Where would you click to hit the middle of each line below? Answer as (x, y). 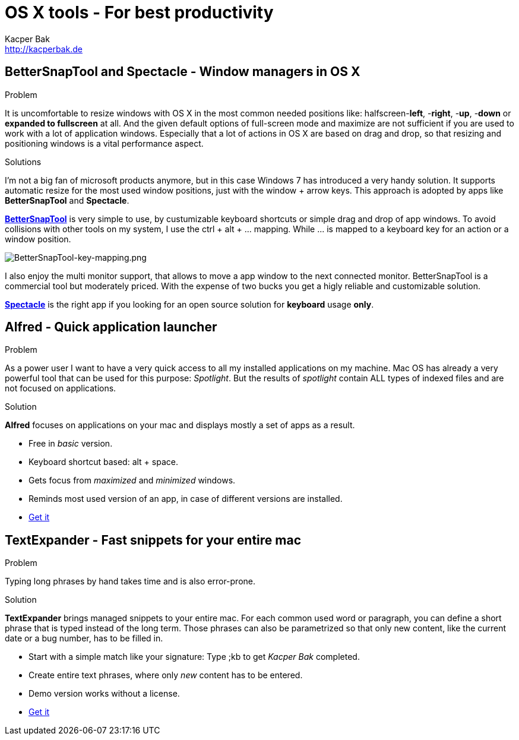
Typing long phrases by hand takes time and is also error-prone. (130, 581)
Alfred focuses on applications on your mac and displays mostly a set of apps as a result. (180, 425)
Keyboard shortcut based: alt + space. (103, 462)
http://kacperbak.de (44, 49)
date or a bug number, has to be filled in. (84, 638)
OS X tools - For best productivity (139, 12)
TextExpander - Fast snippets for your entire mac (153, 540)
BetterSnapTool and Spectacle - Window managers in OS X (183, 72)
